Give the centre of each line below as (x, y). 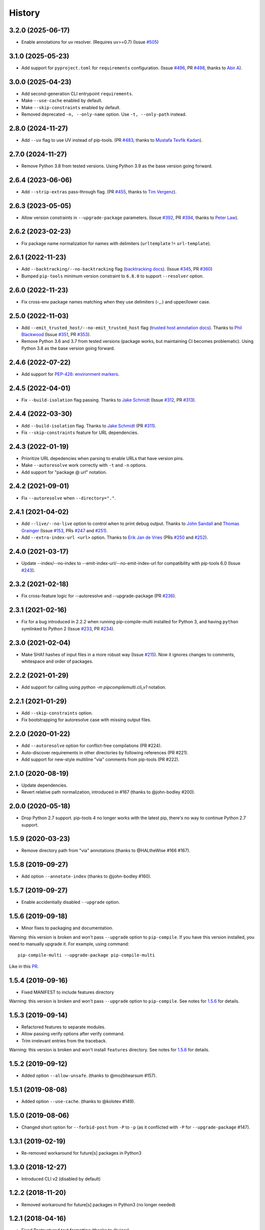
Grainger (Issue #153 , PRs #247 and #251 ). (65, 530)
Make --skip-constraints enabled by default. (71, 107)
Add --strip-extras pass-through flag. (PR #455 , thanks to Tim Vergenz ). (99, 191)
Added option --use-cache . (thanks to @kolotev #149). (78, 1101)
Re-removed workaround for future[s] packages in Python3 (81, 1153)
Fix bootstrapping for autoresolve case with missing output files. (86, 720)
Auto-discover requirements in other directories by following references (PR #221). (105, 752)
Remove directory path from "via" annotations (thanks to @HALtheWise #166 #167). (106, 851)
